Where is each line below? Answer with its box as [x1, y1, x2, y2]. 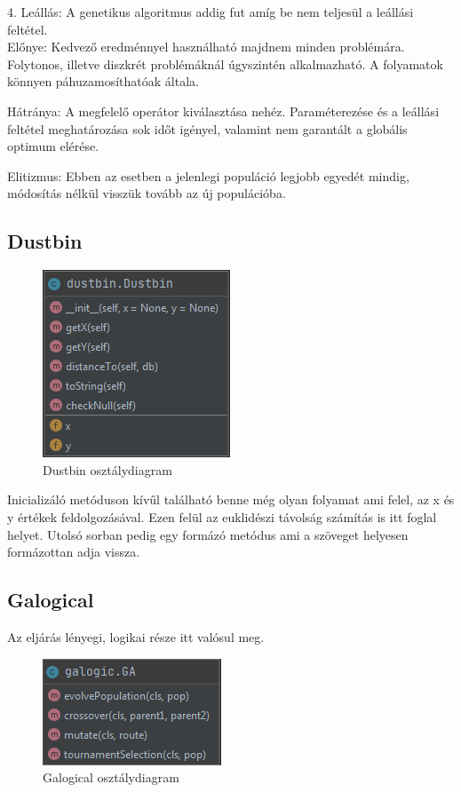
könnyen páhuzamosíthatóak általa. [7, 72, 199, 91]
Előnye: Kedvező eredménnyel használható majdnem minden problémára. [7, 37, 405, 56]
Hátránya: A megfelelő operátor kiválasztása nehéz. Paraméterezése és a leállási [7, 101, 440, 120]
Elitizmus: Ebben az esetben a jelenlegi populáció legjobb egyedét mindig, [7, 166, 409, 185]
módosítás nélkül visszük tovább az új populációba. [7, 184, 286, 202]
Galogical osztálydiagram [43, 768, 179, 787]
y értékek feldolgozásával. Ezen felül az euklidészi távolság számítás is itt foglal [7, 507, 437, 526]
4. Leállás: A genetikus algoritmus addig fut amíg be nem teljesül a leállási [7, 3, 414, 20]
